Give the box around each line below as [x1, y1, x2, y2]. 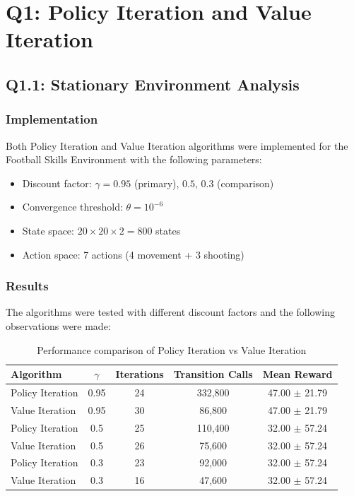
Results [6, 277, 49, 295]
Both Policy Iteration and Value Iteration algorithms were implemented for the [6, 138, 348, 153]
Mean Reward [262, 367, 333, 382]
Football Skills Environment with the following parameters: [6, 152, 262, 167]
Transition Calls [173, 367, 253, 382]
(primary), [134, 175, 179, 190]
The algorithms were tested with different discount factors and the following [6, 305, 335, 319]
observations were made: [6, 318, 111, 333]
